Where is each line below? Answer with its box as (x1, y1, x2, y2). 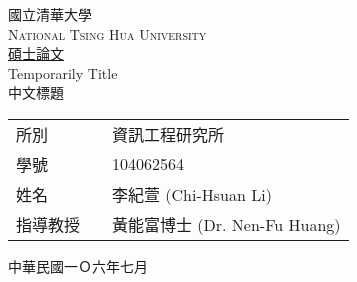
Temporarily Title (8, 62, 118, 83)
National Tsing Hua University (8, 23, 207, 44)
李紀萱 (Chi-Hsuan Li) (112, 182, 272, 206)
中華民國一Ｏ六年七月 (8, 255, 148, 276)
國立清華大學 (8, 4, 92, 24)
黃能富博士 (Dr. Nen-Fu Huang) (112, 212, 341, 236)
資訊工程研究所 (112, 122, 225, 146)
